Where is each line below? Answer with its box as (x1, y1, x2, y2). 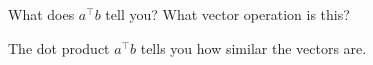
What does (8, 4, 75, 24)
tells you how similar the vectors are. (140, 37, 367, 58)
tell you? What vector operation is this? (105, 4, 350, 24)
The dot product (8, 37, 110, 58)
